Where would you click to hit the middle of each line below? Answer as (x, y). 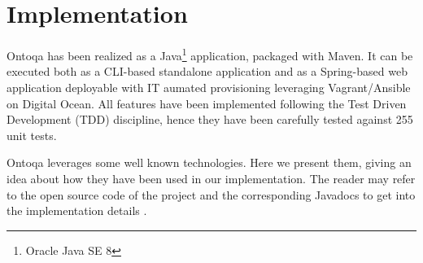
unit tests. (32, 135)
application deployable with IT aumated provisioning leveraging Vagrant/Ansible (209, 87)
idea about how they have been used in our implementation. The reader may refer (211, 178)
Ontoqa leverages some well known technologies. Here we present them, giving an (209, 162)
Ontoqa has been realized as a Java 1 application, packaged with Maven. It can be (210, 54)
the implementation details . (77, 210)
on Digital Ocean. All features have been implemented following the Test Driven (207, 103)
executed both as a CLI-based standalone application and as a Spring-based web (207, 71)
